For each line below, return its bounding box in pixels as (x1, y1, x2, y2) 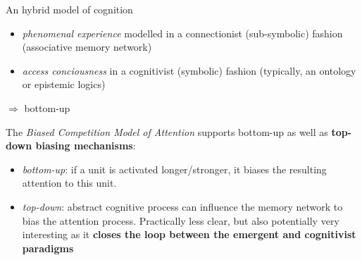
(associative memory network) (22, 39, 152, 54)
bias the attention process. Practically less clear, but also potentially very (22, 213, 339, 228)
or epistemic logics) (22, 77, 106, 92)
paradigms (22, 240, 74, 255)
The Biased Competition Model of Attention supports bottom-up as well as (6, 124, 328, 139)
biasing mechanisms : (35, 138, 136, 153)
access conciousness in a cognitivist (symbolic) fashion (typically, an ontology (22, 63, 356, 78)
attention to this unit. (22, 175, 117, 190)
